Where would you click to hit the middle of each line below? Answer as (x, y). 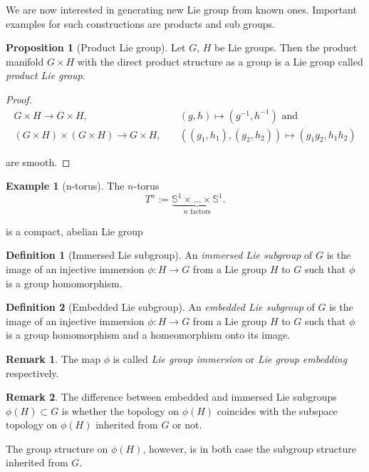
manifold (25, 61)
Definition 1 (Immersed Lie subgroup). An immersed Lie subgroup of (159, 255)
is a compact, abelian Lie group (74, 231)
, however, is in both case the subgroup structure (249, 448)
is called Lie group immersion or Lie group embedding (230, 358)
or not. (187, 425)
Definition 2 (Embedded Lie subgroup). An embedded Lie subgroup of (160, 307)
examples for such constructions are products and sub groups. (140, 23)
